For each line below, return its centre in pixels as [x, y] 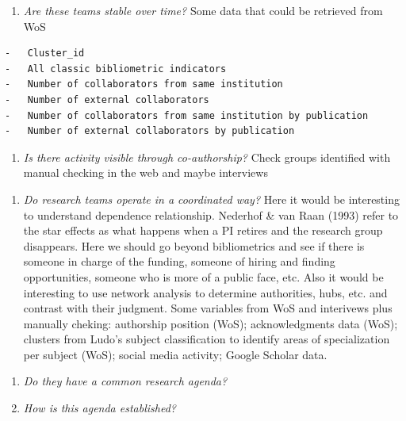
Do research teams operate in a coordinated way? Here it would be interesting [211, 199]
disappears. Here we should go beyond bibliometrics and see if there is [194, 245]
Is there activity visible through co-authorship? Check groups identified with [207, 157]
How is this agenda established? [100, 408]
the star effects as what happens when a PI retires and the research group [203, 230]
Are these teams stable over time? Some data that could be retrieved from [203, 10]
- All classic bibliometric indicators [116, 69]
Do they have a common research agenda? [125, 381]
